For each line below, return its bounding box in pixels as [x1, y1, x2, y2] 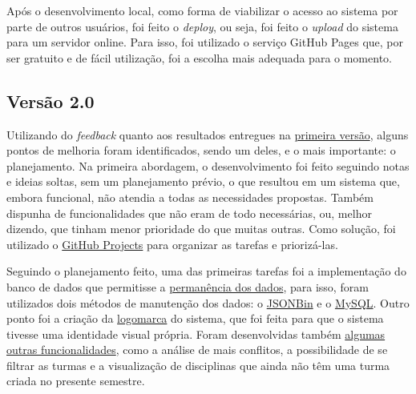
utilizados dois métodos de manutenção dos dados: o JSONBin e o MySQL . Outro [6, 294, 410, 311]
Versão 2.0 [6, 88, 95, 113]
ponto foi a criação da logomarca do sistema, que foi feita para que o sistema [6, 310, 384, 327]
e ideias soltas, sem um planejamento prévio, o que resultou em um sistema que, [6, 173, 400, 190]
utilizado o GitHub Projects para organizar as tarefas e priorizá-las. [6, 235, 338, 252]
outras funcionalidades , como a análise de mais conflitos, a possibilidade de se [6, 341, 388, 358]
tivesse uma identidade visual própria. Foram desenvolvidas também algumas [6, 325, 386, 342]
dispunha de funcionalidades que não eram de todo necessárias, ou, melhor [6, 204, 372, 221]
